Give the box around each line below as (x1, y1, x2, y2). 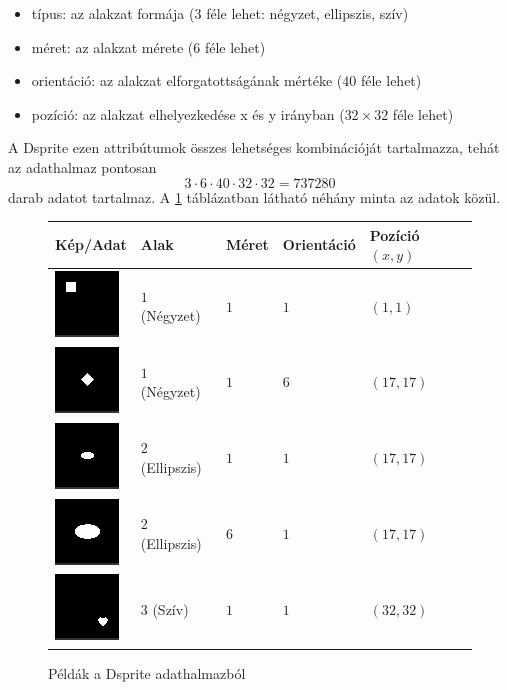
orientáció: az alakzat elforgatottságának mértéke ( (31, 70, 343, 91)
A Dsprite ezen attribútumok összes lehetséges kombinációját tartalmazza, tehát (8, 137, 500, 158)
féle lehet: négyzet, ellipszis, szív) (206, 3, 409, 23)
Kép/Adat (55, 234, 127, 255)
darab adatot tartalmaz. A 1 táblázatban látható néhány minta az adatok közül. (8, 186, 501, 207)
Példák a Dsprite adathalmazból (48, 662, 246, 683)
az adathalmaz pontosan (8, 156, 157, 177)
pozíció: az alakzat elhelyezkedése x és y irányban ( (31, 103, 345, 124)
